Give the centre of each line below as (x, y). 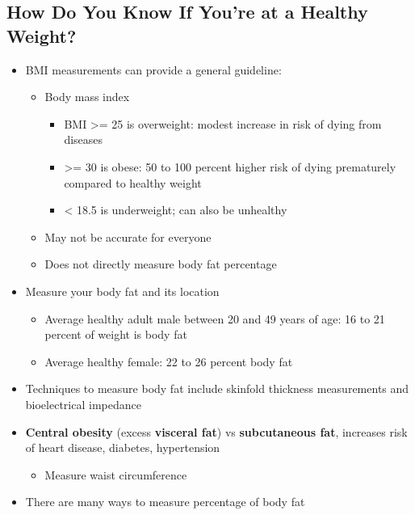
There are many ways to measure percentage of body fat (165, 502)
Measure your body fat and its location (122, 291)
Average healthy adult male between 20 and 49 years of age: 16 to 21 (215, 318)
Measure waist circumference (116, 474)
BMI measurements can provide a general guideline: (153, 69)
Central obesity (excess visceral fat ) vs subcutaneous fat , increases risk (216, 431)
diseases (84, 139)
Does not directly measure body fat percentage (161, 264)
